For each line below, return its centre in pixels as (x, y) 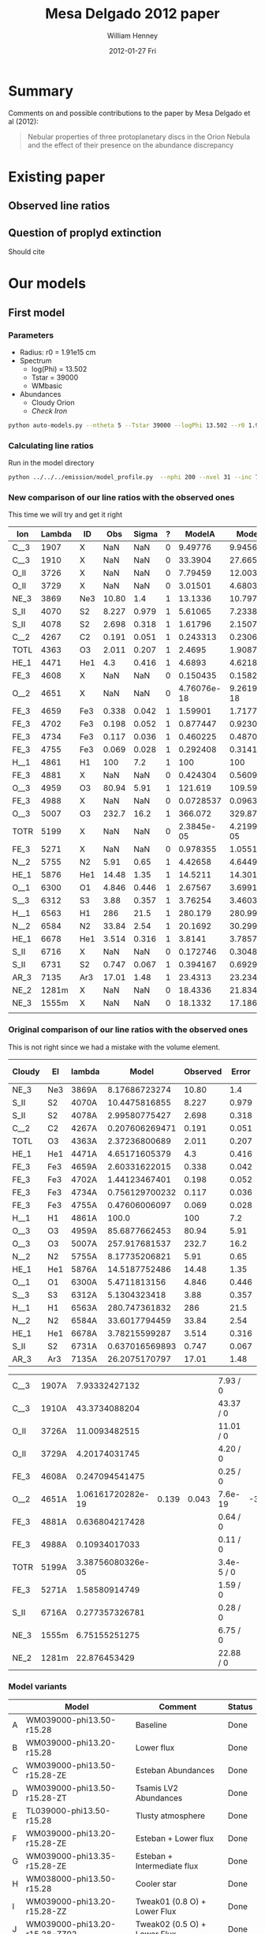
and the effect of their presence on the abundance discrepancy (131, 145)
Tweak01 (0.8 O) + (171, 1901)
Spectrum (35, 361)
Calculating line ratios (51, 445)
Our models (47, 284)
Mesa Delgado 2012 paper (132, 14)
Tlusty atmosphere (170, 1816)
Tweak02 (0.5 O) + (171, 1924)
